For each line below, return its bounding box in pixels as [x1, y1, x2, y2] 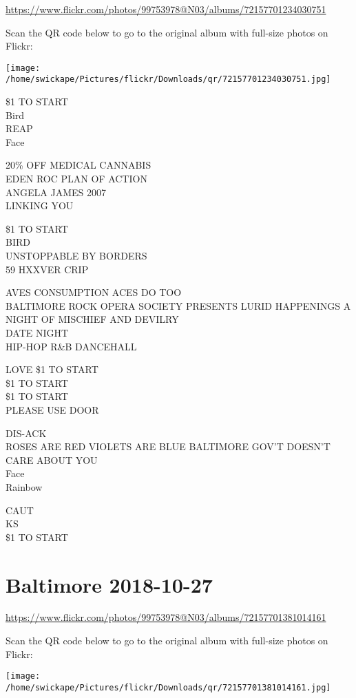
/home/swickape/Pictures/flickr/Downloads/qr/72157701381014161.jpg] [6, 682, 331, 692]
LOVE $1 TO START [6, 362, 98, 377]
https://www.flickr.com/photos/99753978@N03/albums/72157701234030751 [6, 2, 326, 16]
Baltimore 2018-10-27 [6, 570, 213, 598]
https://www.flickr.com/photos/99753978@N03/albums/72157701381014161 [6, 610, 326, 624]
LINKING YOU [6, 198, 74, 213]
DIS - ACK [6, 425, 47, 440]
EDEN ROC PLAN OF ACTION [6, 171, 147, 186]
